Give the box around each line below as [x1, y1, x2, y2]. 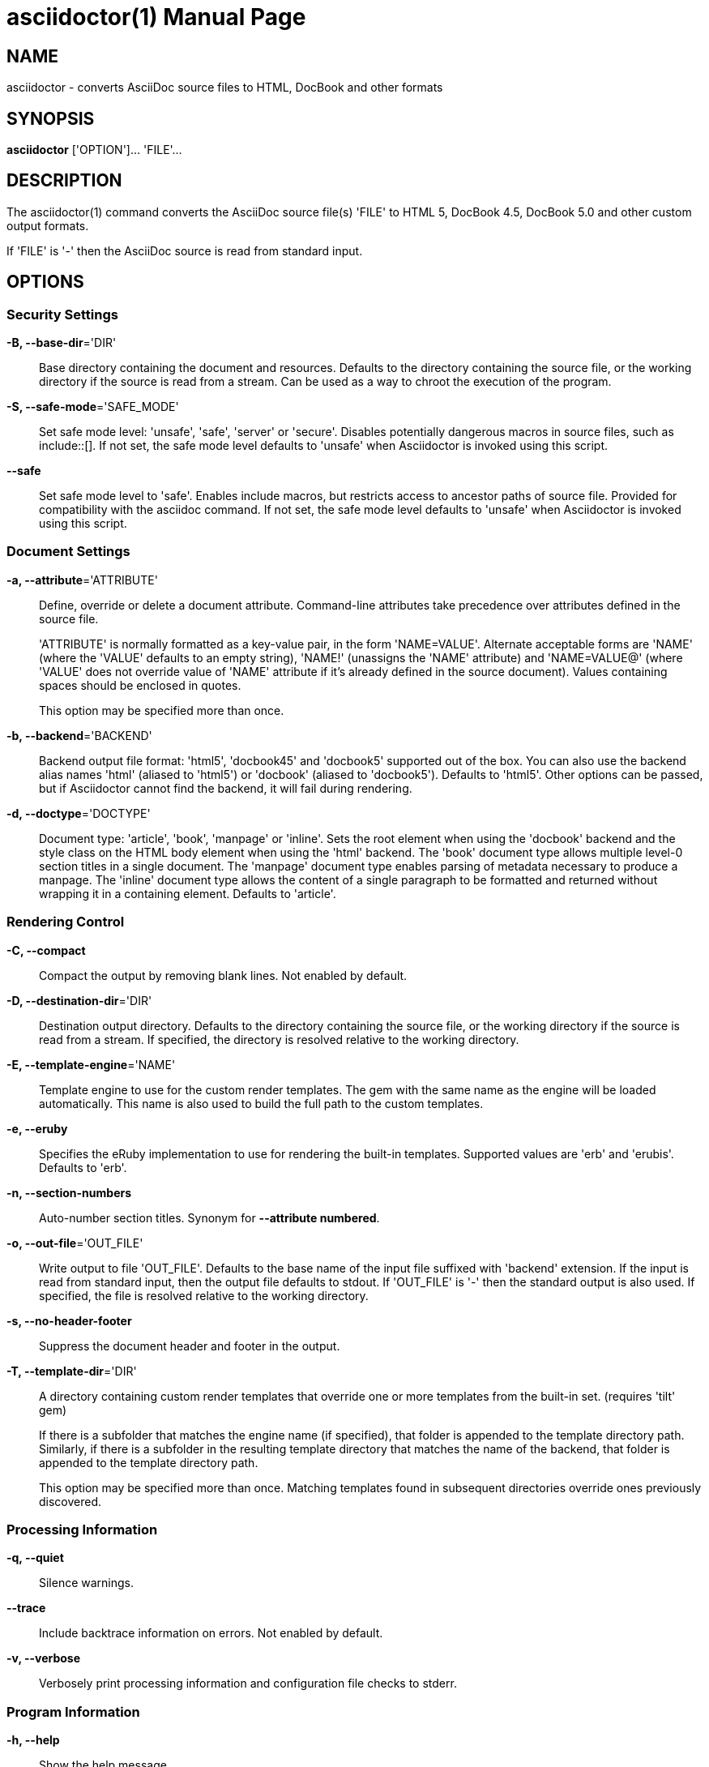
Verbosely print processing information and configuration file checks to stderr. [39, 1676, 457, 1691]
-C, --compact [6, 943, 86, 957]
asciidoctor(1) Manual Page [6, 3, 306, 31]
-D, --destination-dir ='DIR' [6, 993, 152, 1008]
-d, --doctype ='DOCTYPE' [6, 806, 151, 820]
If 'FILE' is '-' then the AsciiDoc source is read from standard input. [6, 243, 363, 258]
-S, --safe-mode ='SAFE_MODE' [6, 400, 179, 414]
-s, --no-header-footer [6, 1313, 132, 1328]
